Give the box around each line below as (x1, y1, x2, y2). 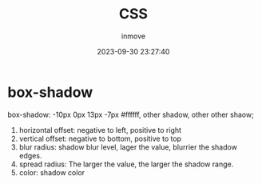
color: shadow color (18, 167, 85, 177)
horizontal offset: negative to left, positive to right (18, 125, 181, 134)
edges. (18, 150, 42, 160)
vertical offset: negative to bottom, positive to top (18, 134, 181, 143)
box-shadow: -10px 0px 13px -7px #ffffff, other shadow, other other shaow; (7, 110, 255, 119)
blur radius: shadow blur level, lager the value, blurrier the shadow (18, 142, 237, 152)
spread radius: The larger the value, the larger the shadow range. (18, 159, 234, 169)
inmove (121, 31, 145, 41)
